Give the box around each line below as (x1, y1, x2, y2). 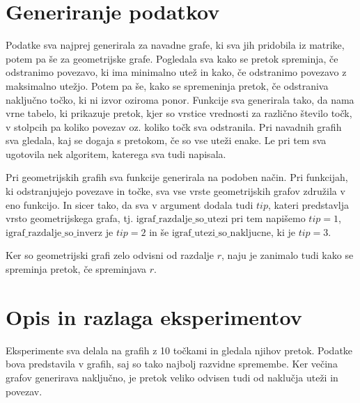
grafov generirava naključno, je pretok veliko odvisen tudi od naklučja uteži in (6, 370, 338, 384)
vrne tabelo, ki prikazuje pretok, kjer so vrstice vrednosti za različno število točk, (6, 106, 352, 120)
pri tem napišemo (230, 211, 306, 226)
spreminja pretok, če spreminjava (6, 262, 147, 276)
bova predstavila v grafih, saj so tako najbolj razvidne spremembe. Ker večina (6, 356, 338, 371)
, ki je (270, 224, 295, 239)
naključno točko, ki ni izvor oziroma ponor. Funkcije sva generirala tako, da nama (6, 92, 354, 106)
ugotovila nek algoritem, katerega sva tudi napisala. (6, 146, 226, 161)
